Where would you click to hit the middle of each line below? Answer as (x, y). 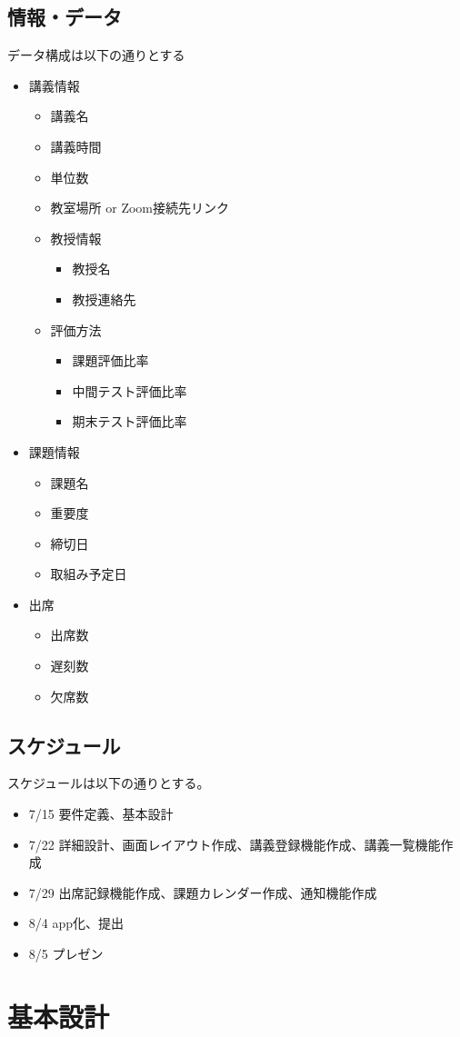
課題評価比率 (110, 360)
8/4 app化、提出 (76, 923)
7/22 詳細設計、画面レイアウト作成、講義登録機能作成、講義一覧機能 (235, 844)
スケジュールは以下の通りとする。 (109, 783)
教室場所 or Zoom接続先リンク (140, 208)
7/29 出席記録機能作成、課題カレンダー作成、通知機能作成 (203, 892)
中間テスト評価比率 (130, 390)
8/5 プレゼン (66, 954)
